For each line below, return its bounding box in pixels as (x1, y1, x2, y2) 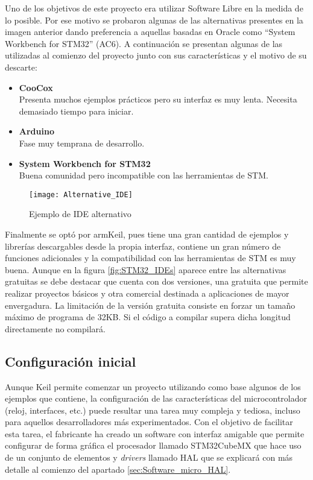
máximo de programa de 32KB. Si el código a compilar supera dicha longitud (5, 311, 291, 323)
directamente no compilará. (5, 322, 106, 335)
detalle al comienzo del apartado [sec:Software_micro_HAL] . (5, 463, 231, 475)
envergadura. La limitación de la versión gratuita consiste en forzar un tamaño (5, 298, 296, 311)
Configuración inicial (5, 352, 136, 370)
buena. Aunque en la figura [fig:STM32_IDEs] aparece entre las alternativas (5, 263, 286, 276)
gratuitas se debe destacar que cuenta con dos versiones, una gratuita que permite (5, 275, 308, 288)
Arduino (19, 125, 54, 137)
